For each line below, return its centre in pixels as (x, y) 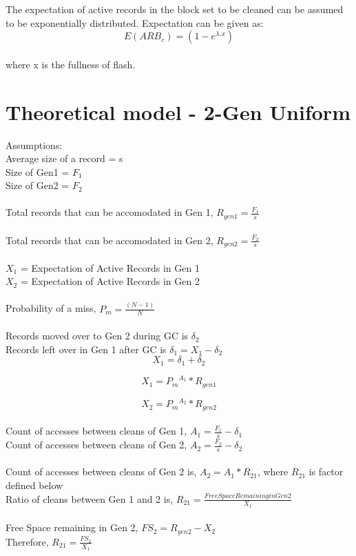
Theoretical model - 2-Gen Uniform (178, 111)
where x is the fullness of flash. (71, 64)
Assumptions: (34, 145)
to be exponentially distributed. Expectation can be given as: (135, 22)
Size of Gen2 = (38, 185)
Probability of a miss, (51, 308)
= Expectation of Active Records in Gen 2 (110, 281)
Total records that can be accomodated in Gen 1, (109, 212)
